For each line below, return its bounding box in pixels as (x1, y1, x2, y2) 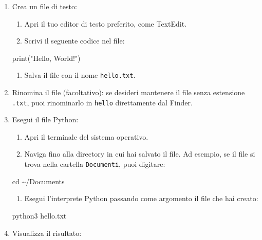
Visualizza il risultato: (12, 227, 82, 238)
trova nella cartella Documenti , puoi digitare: (24, 159, 165, 169)
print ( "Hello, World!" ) (12, 52, 81, 63)
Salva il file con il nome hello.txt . (24, 70, 136, 80)
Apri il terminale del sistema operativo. (24, 131, 148, 142)
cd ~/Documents (12, 176, 65, 186)
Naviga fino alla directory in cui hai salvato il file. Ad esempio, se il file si (24, 148, 255, 159)
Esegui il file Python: (12, 114, 79, 125)
